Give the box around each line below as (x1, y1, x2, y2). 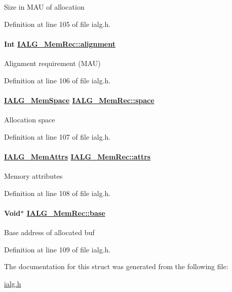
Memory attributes (4, 170, 63, 181)
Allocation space (4, 114, 55, 124)
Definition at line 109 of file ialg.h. (4, 244, 111, 254)
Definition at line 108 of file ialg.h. (4, 187, 111, 198)
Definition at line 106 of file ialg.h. (4, 75, 111, 85)
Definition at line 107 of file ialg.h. (4, 131, 111, 142)
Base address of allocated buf (4, 226, 95, 237)
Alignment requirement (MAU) (4, 57, 101, 68)
